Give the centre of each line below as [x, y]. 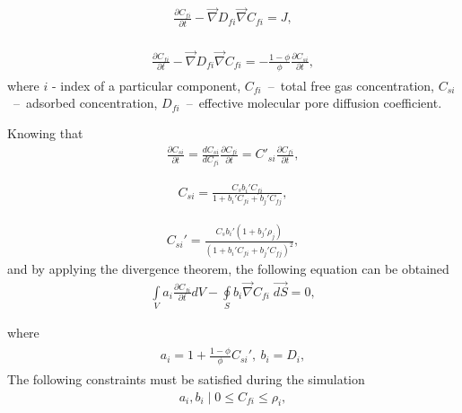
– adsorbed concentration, [85, 103]
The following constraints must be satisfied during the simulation [186, 379]
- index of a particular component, [146, 85]
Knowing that [45, 132]
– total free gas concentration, [351, 85]
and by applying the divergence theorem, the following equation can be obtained [228, 269]
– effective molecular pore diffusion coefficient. [314, 103]
